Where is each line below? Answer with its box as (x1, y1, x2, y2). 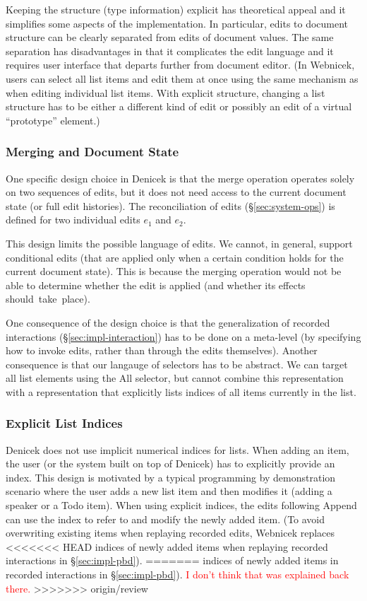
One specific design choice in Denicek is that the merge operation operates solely (6, 170, 355, 185)
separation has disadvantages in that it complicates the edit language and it (6, 43, 334, 58)
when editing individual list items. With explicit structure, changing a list (6, 85, 325, 100)
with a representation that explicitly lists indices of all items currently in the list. (6, 384, 356, 399)
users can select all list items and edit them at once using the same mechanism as (6, 71, 359, 86)
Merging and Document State (6, 143, 179, 161)
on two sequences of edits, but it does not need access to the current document (6, 185, 347, 199)
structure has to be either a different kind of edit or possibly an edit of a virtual (6, 99, 352, 114)
